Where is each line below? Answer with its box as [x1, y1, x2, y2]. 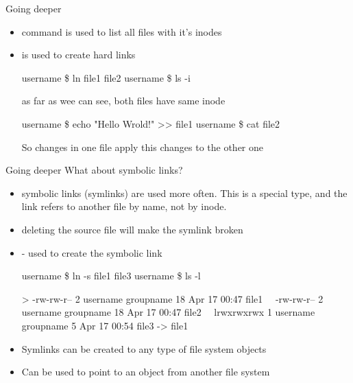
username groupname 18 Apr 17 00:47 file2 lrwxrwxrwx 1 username [21, 305, 315, 319]
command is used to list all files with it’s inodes [21, 24, 222, 38]
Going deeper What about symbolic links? [5, 163, 183, 177]
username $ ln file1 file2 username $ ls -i [21, 70, 191, 84]
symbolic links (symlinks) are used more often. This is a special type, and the [21, 185, 348, 200]
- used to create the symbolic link [21, 245, 162, 259]
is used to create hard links [21, 47, 136, 62]
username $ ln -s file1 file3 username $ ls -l [21, 268, 201, 283]
